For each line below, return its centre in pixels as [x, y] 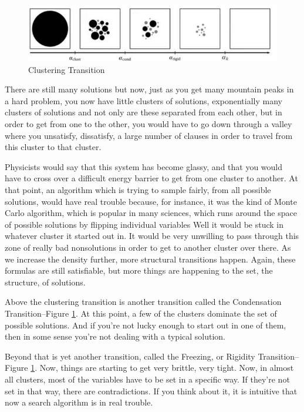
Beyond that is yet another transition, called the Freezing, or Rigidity [130, 356]
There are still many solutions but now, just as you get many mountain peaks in [149, 89]
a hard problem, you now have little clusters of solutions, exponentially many [143, 100]
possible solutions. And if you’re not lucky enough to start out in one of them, [146, 325]
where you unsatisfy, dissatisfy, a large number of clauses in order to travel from [149, 135]
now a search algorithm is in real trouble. [79, 402]
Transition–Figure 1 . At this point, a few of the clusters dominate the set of [141, 313]
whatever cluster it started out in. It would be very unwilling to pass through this [152, 236]
